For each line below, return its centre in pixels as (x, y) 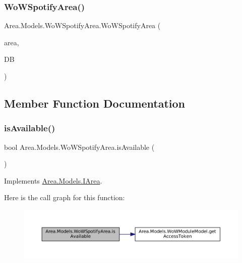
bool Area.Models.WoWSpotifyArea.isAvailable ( (79, 147)
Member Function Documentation (95, 103)
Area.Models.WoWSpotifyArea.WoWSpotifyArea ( (82, 25)
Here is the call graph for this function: (65, 197)
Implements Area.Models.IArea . (53, 180)
